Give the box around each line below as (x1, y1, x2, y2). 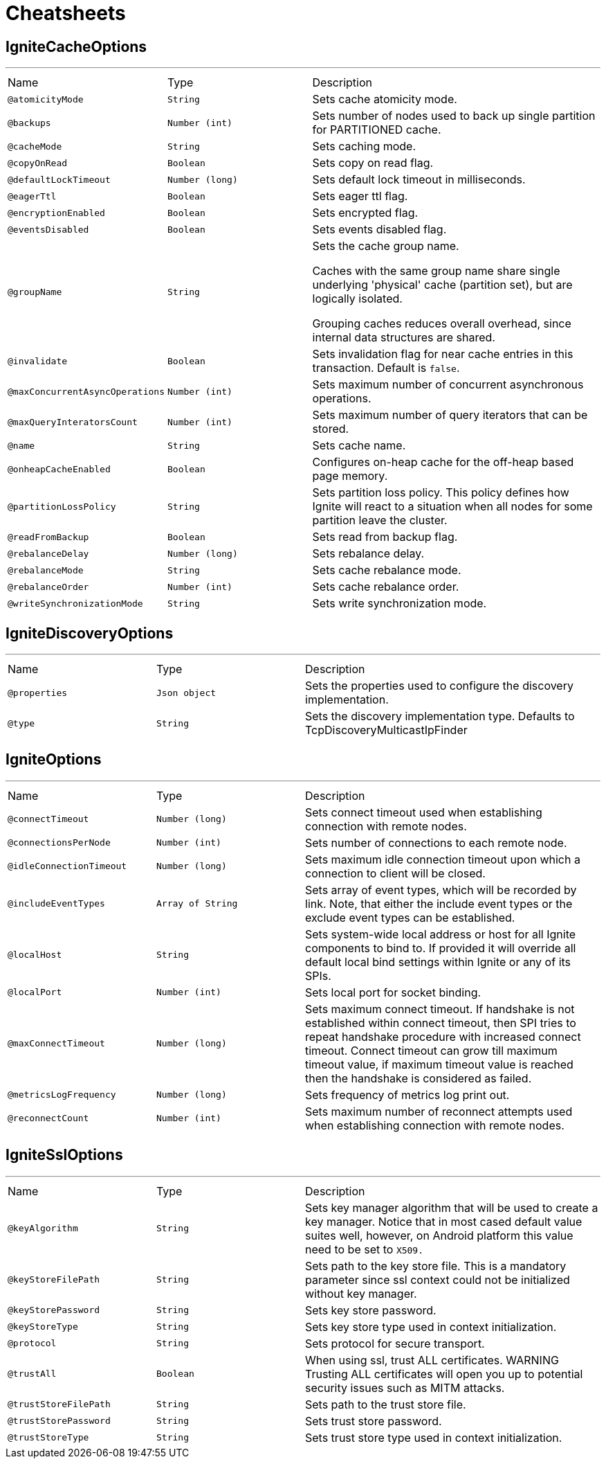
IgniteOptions (6, 751, 102, 769)
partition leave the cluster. (312, 513, 448, 528)
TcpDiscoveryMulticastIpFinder (305, 723, 468, 738)
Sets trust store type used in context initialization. (305, 1430, 562, 1445)
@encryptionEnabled (8, 207, 105, 218)
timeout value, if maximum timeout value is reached (305, 1057, 573, 1071)
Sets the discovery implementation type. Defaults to (305, 709, 575, 724)
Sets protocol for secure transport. (305, 1336, 485, 1350)
